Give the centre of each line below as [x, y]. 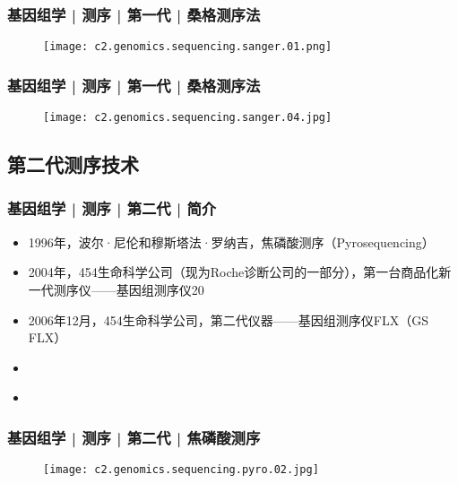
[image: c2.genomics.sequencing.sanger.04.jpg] [188, 118]
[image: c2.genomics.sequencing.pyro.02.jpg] [181, 470]
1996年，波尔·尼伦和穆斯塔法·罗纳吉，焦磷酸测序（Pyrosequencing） [231, 241]
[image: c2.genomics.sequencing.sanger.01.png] [188, 47]
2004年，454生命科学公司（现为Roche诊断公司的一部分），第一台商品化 [233, 272]
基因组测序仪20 [160, 289]
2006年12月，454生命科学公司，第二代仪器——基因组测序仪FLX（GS [228, 319]
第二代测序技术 [73, 164]
